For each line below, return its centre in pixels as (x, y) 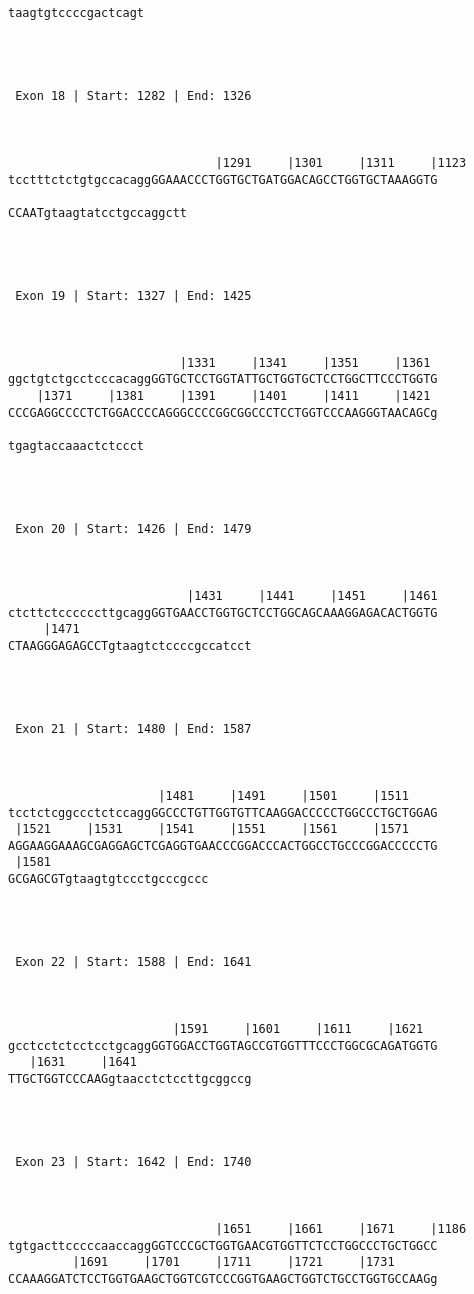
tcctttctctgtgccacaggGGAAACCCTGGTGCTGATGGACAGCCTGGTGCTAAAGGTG (223, 179)
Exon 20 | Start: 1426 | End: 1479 (133, 529)
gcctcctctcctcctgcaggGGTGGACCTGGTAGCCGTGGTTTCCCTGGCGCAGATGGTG (223, 1045)
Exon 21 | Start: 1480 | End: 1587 (133, 729)
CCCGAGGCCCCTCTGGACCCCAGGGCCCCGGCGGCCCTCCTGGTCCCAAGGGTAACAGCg (223, 412)
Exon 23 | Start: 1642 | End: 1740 (133, 1162)
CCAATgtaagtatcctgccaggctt (97, 212)
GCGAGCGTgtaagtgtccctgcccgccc (108, 879)
